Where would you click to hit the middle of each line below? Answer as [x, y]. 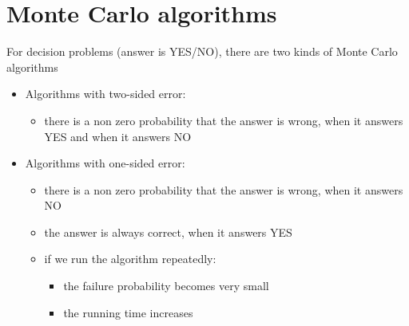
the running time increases [128, 312]
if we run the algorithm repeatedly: [130, 259]
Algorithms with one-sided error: [105, 163]
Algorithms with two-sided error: [105, 94]
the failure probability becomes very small [166, 286]
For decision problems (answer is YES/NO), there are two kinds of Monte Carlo [202, 51]
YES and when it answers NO [118, 136]
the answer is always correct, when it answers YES [168, 232]
